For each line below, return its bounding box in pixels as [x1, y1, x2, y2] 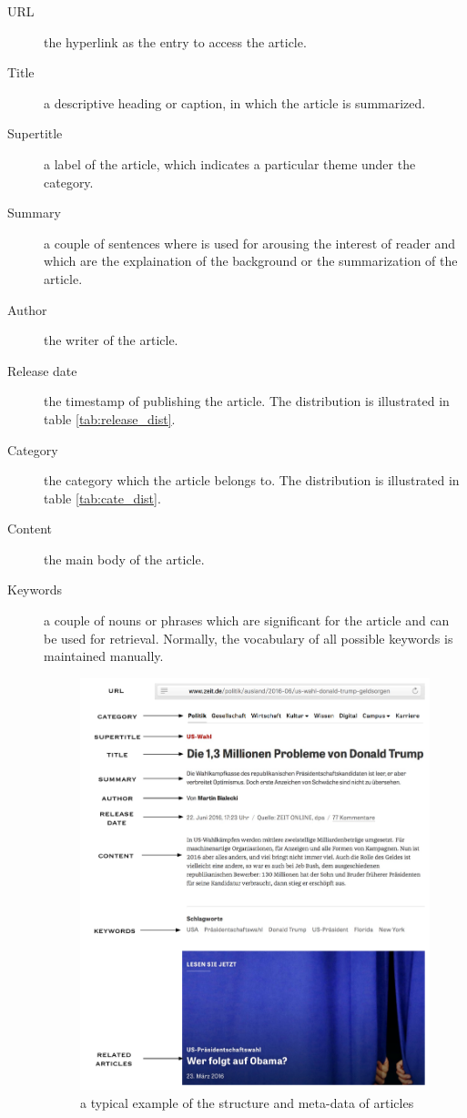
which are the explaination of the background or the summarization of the [44, 251, 458, 270]
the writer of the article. [44, 330, 178, 350]
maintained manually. [44, 646, 164, 666]
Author [7, 300, 47, 319]
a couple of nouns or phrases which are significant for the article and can [44, 611, 450, 630]
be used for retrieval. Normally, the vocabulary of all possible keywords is [44, 628, 453, 647]
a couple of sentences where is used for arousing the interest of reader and [44, 233, 456, 252]
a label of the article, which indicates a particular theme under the [44, 154, 416, 173]
